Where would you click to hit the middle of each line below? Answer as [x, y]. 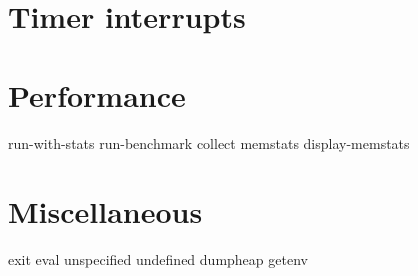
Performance [97, 94]
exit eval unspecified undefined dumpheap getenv [158, 259]
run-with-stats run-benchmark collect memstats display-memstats [209, 142]
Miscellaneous [105, 211]
